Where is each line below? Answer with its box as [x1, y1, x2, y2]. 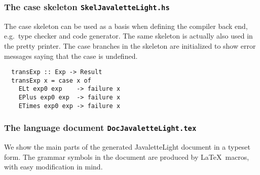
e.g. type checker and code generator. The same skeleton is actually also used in [4, 30, 253, 41]
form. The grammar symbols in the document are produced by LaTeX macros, [4, 151, 249, 162]
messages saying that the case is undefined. [4, 50, 138, 61]
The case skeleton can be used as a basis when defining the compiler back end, [4, 20, 248, 31]
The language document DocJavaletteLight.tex [4, 121, 197, 134]
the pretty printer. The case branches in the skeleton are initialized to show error [4, 40, 256, 51]
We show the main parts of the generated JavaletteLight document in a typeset [4, 142, 250, 152]
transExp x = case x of [11, 77, 91, 84]
